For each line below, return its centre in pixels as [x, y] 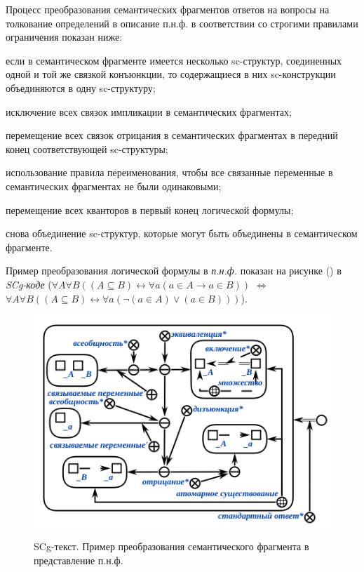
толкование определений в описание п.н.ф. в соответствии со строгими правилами [182, 23]
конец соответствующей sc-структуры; [87, 148]
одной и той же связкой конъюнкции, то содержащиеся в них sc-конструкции [171, 74]
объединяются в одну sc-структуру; [81, 87]
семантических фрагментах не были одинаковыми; [114, 186]
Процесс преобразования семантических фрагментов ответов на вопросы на [168, 9]
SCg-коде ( [29, 284]
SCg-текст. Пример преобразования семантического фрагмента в [171, 546]
